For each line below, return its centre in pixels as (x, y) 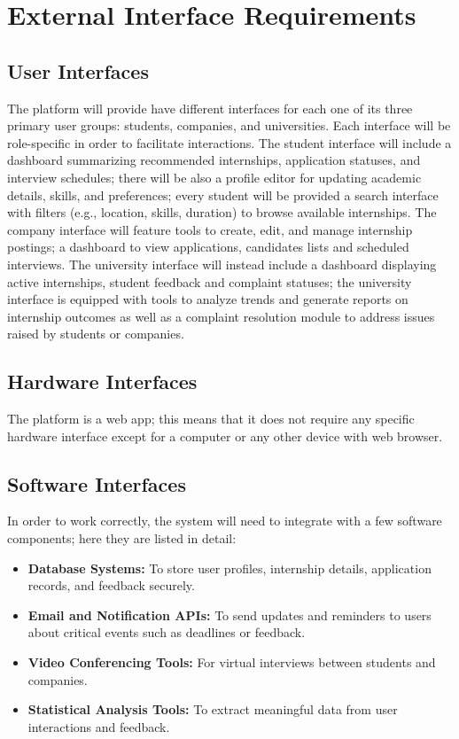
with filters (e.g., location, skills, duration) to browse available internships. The (222, 212)
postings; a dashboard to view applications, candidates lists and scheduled (208, 247)
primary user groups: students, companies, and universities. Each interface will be (229, 125)
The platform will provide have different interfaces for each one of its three (210, 108)
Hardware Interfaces (102, 381)
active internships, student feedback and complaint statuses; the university (210, 281)
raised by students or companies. (96, 334)
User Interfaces (78, 70)
